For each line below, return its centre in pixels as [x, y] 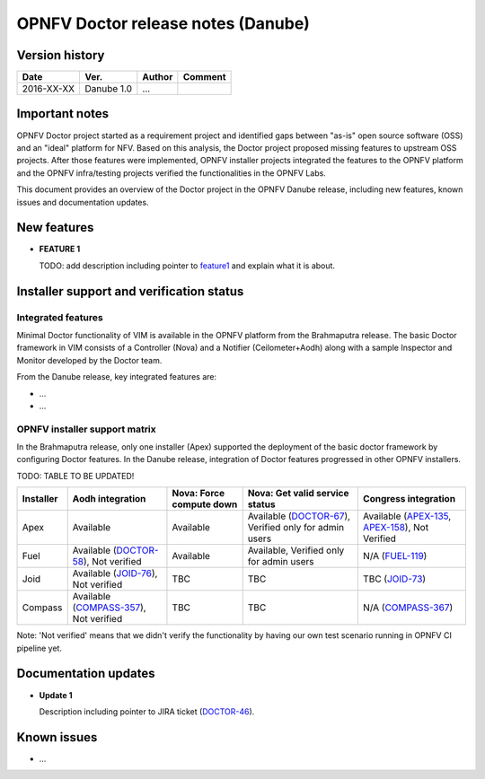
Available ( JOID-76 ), [115, 573]
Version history [61, 55]
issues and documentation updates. [83, 202]
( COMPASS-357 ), [110, 608]
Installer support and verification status [130, 291]
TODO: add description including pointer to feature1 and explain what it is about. [187, 266]
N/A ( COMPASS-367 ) [408, 608]
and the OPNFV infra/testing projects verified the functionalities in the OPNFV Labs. [172, 173]
